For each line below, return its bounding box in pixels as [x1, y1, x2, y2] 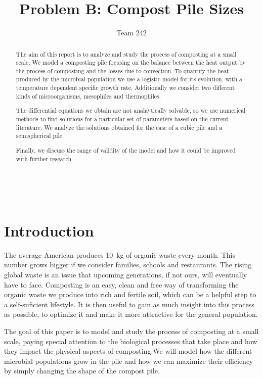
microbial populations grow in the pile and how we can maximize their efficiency [4, 355, 253, 366]
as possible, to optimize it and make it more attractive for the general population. [4, 309, 258, 319]
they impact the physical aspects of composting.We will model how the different [4, 346, 252, 356]
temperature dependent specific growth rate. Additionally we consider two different [16, 83, 235, 92]
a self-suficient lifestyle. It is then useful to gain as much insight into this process [4, 299, 254, 309]
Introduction [4, 220, 94, 241]
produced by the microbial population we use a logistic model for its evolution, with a [16, 75, 243, 83]
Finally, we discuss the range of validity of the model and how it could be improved [16, 146, 236, 154]
